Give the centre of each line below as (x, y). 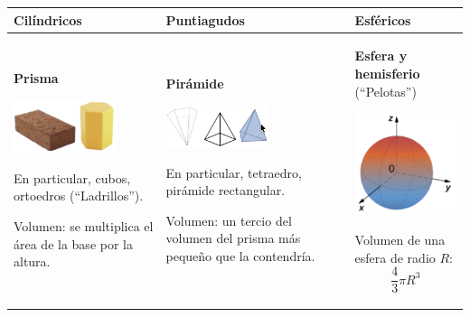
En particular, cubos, (72, 177)
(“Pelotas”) (385, 91)
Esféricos (383, 19)
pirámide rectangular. (226, 190)
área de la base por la (73, 243)
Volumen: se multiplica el (84, 225)
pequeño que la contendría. (240, 255)
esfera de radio (395, 257)
